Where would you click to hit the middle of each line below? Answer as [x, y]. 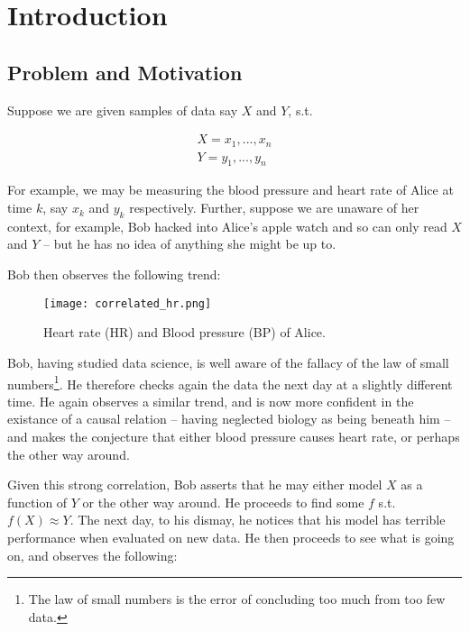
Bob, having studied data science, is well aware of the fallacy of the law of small [228, 362]
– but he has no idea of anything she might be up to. [190, 244]
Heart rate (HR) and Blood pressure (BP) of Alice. [184, 332]
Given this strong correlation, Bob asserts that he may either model [195, 485]
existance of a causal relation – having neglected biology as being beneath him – [229, 419]
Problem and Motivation [125, 72]
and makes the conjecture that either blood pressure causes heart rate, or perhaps [234, 436]
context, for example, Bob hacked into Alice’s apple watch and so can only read [227, 226]
